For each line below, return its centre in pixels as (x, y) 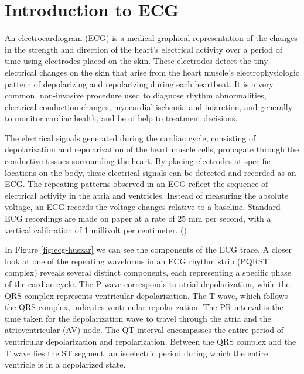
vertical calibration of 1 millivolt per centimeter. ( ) (96, 229)
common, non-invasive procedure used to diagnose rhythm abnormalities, (136, 95)
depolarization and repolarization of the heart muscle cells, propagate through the (152, 149)
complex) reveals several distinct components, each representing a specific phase (148, 272)
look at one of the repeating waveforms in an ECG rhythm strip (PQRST (137, 261)
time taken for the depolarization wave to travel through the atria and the (138, 318)
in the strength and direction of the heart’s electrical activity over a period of (144, 49)
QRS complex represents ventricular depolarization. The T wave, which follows (146, 295)
